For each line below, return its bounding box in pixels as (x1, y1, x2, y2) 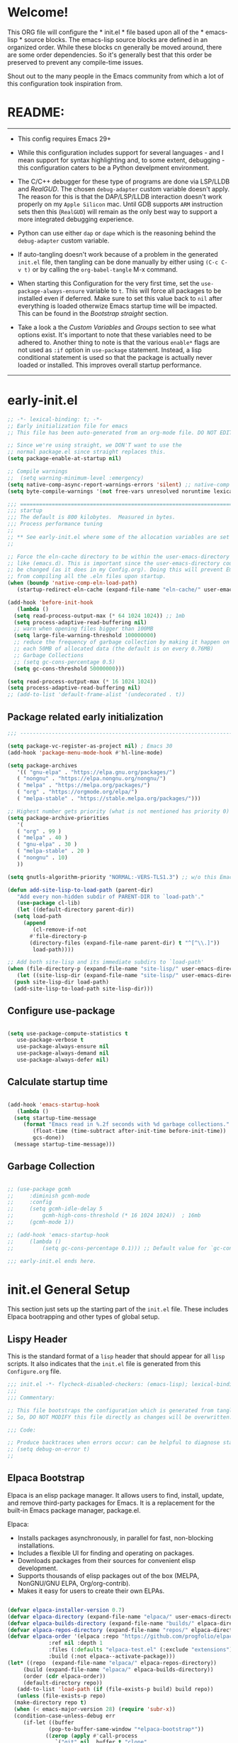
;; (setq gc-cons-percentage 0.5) (13, 659, 115, 666)
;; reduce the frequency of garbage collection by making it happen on (13, 639, 230, 646)
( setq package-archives (7, 762, 78, 769)
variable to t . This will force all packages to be (86, 286, 222, 295)
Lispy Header (7, 1333, 67, 1345)
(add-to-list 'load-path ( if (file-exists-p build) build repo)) (16, 1686, 214, 1693)
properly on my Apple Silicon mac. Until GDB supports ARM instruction (17, 200, 223, 208)
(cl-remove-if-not (33, 926, 87, 933)
